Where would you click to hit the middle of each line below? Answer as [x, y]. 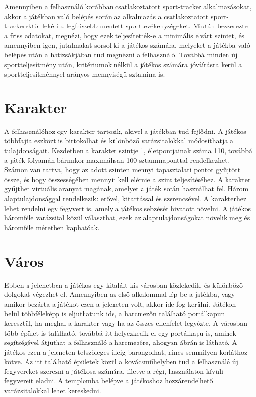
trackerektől [22, 26]
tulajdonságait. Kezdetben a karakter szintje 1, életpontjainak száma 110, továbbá [128, 150]
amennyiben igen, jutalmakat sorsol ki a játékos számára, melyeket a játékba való [127, 45]
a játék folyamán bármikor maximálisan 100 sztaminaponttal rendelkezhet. [117, 160]
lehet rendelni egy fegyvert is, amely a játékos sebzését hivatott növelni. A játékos [128, 208]
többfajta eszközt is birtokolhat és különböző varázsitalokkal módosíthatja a [119, 141]
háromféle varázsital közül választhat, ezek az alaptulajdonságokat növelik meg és [127, 218]
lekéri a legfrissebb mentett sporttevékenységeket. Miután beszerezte [145, 26]
